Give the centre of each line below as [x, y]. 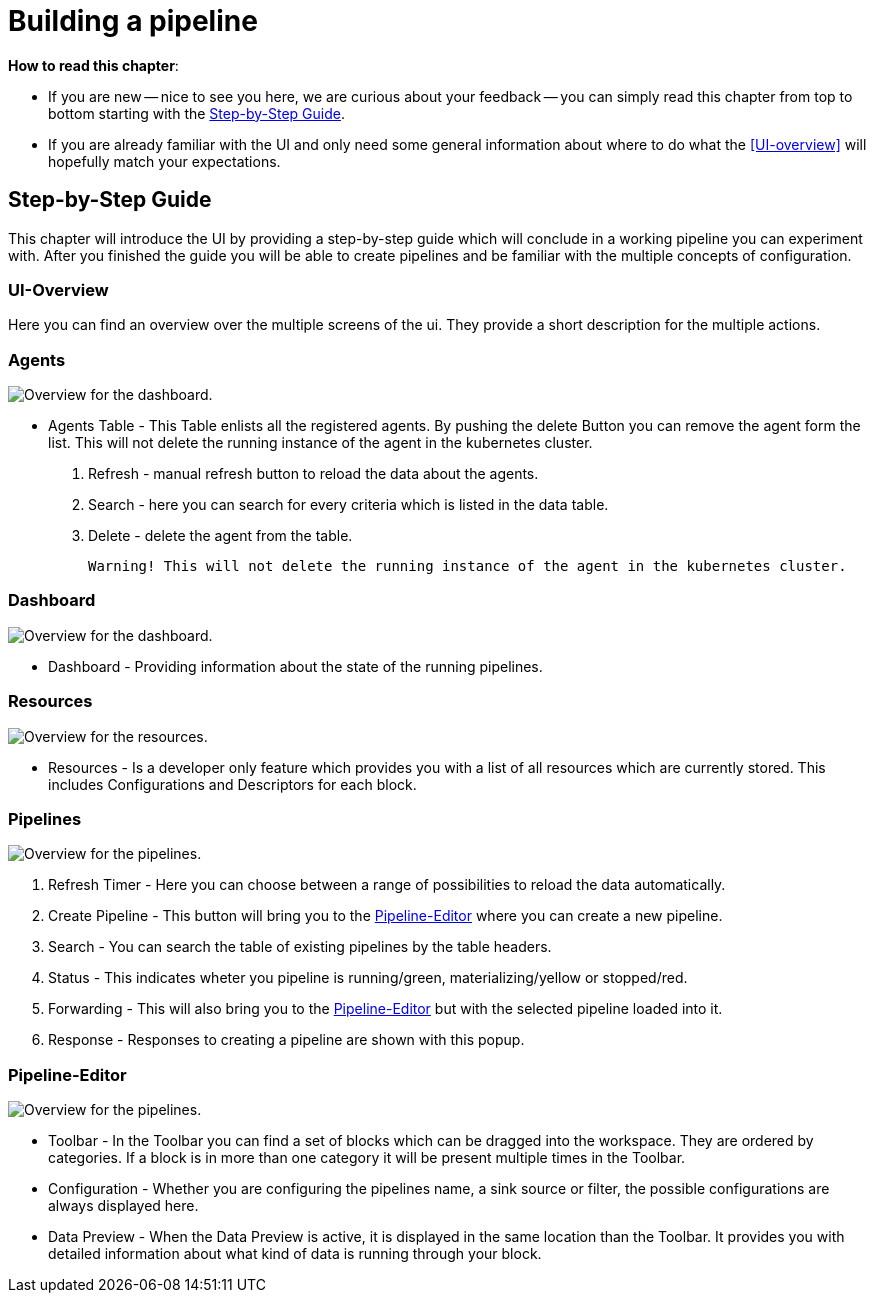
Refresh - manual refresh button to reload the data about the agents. [313, 474]
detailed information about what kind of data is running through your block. [295, 1254]
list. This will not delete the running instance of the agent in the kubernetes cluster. [320, 443]
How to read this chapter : [93, 65]
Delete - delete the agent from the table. [220, 536]
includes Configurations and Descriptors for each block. [232, 784]
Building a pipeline [133, 21]
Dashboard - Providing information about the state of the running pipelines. [295, 666]
